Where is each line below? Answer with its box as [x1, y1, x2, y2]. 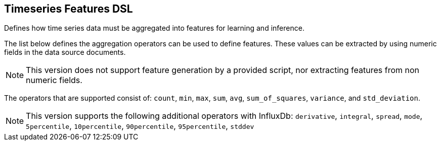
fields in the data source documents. [4, 48, 126, 57]
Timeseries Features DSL [4, 3, 133, 15]
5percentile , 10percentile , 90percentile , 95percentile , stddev [26, 121, 254, 131]
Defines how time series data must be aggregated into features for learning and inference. [4, 24, 304, 33]
